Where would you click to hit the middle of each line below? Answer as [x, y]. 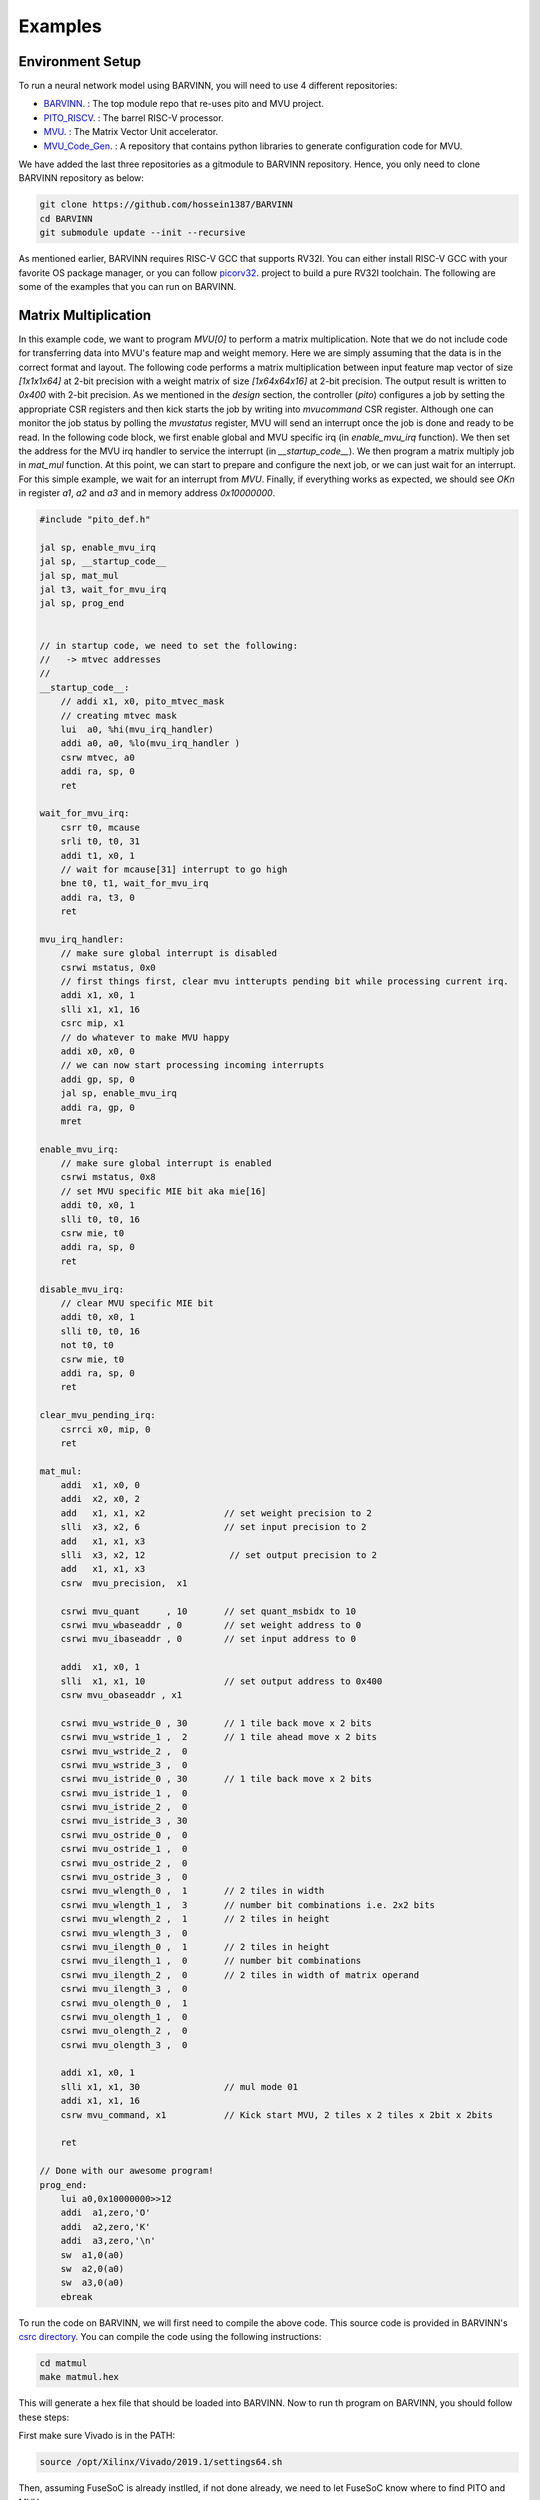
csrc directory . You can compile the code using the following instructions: [170, 2337]
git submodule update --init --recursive [142, 233]
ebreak [76, 2296]
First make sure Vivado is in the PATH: [96, 2436]
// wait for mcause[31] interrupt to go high [174, 869]
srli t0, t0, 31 [100, 841]
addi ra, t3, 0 [97, 897]
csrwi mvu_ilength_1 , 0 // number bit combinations [211, 1961]
